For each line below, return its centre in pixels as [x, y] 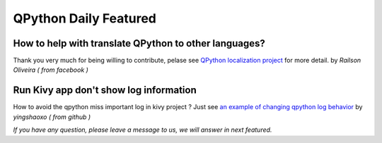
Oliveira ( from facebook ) [51, 70]
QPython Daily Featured [85, 18]
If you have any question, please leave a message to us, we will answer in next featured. [143, 130]
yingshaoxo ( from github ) [52, 117]
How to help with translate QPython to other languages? [139, 43]
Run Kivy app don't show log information [105, 91]
